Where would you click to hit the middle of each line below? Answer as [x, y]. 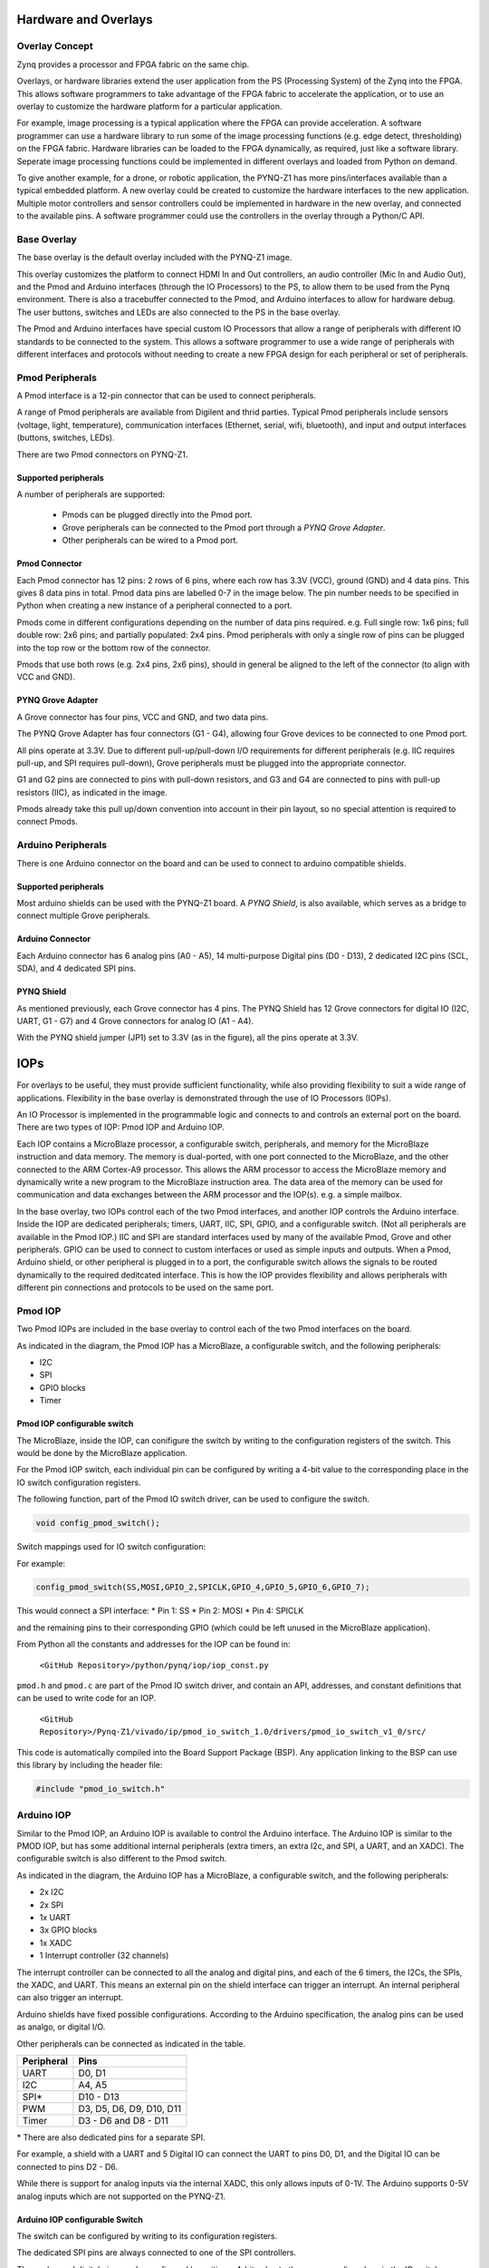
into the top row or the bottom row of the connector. [114, 648]
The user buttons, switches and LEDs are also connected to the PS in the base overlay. [179, 312]
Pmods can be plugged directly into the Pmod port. [158, 515]
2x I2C [52, 1892]
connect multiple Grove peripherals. [84, 915]
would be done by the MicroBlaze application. [102, 1452]
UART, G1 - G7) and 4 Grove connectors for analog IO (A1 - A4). [135, 1021]
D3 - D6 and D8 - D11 [124, 2120]
